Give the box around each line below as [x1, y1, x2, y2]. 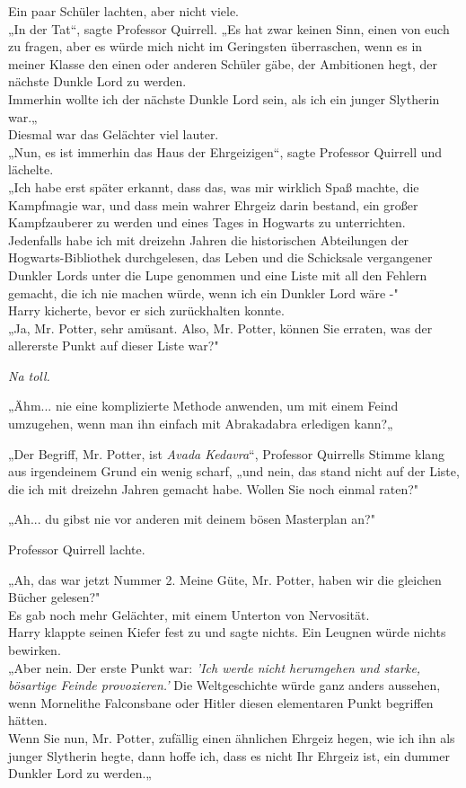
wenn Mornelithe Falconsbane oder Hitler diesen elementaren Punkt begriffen [8, 693, 434, 712]
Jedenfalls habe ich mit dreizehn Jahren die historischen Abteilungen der [8, 230, 409, 249]
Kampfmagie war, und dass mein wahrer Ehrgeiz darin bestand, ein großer [8, 195, 418, 214]
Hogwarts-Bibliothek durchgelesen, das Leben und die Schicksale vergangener [8, 248, 433, 267]
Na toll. [8, 366, 50, 385]
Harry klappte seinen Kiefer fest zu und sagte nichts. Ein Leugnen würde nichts [8, 623, 446, 642]
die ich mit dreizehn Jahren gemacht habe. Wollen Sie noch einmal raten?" [8, 479, 419, 498]
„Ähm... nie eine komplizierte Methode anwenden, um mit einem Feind [8, 396, 399, 415]
